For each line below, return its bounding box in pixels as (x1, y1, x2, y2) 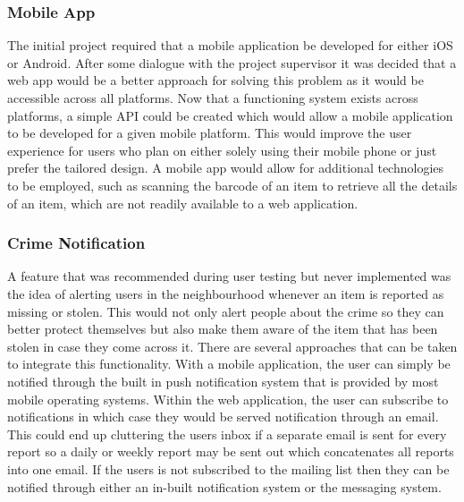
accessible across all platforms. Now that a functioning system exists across (7, 89, 418, 106)
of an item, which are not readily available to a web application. (7, 193, 359, 212)
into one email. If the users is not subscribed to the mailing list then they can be (7, 459, 450, 478)
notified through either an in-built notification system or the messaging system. (7, 477, 442, 496)
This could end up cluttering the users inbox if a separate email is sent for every (7, 424, 447, 443)
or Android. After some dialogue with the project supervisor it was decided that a (7, 53, 457, 72)
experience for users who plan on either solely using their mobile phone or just (7, 140, 437, 159)
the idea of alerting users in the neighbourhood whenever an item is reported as (7, 284, 444, 302)
